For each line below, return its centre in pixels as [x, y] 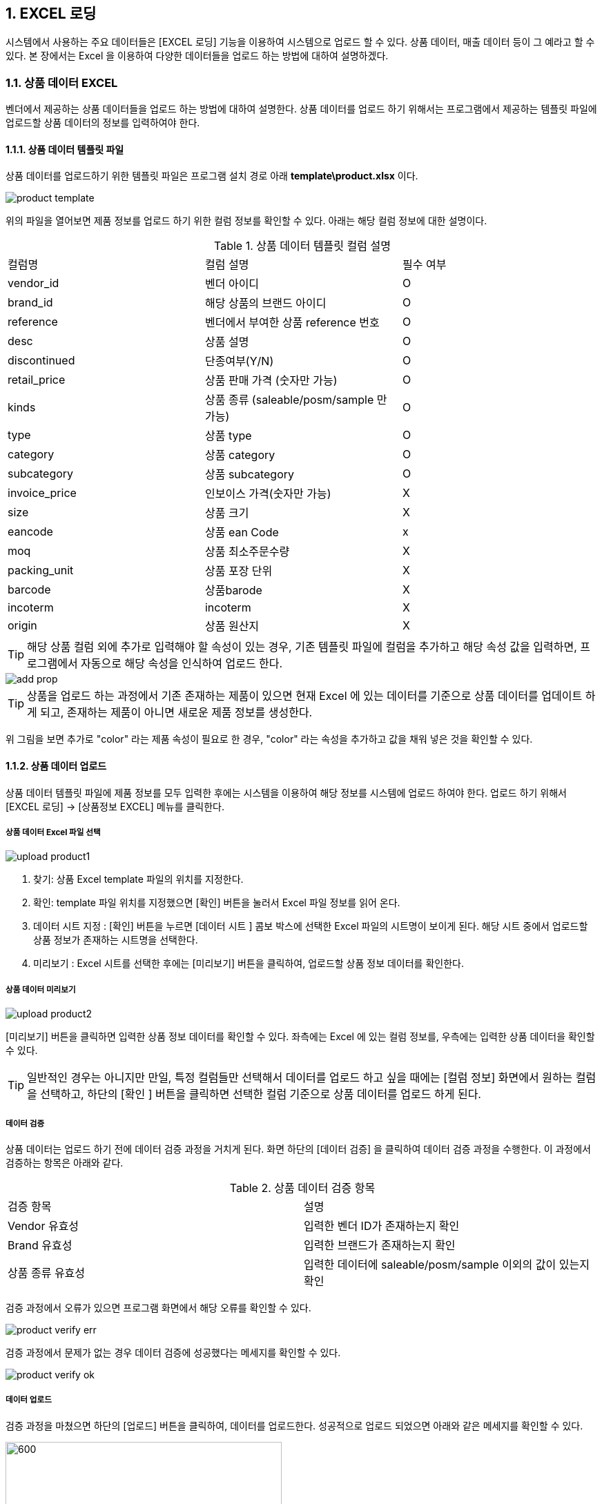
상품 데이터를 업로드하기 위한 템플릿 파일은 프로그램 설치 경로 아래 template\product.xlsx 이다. [212, 176]
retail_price [37, 380]
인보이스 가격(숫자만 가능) [268, 494]
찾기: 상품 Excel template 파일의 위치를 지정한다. [138, 879]
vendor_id [33, 283]
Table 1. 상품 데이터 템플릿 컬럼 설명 [302, 246]
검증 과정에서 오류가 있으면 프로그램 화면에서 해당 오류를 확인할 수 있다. [158, 1307]
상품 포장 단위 [239, 571]
